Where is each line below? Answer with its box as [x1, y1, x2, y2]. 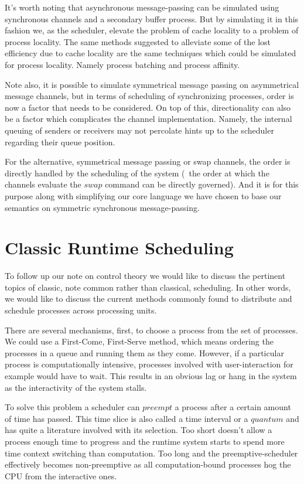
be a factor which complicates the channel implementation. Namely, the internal [5, 113, 292, 125]
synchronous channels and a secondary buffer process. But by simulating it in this [5, 12, 299, 25]
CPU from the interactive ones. [5, 469, 117, 482]
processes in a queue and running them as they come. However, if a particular [5, 346, 284, 359]
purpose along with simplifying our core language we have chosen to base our [5, 189, 282, 202]
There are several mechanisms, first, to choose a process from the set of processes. [5, 323, 298, 336]
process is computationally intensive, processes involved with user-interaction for [5, 358, 293, 370]
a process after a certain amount [175, 401, 291, 413]
